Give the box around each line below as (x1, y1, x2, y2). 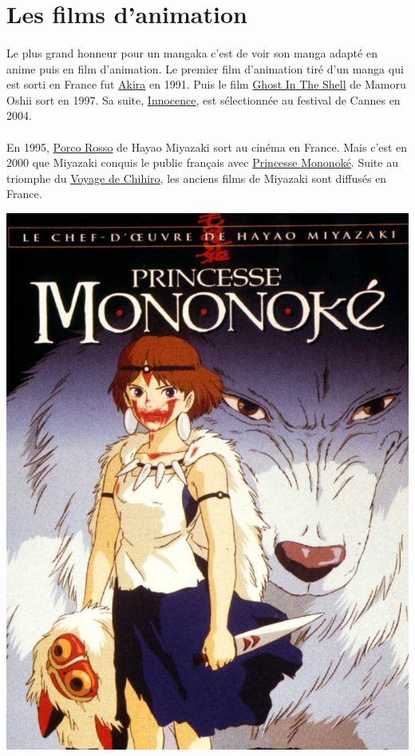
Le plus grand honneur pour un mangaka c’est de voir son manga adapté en (6, 44, 377, 61)
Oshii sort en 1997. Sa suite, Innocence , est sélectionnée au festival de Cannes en (6, 91, 401, 108)
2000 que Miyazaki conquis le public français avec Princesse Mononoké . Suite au (6, 154, 398, 171)
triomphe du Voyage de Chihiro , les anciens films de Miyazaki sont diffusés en (6, 169, 387, 186)
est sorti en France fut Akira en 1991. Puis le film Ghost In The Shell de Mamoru (6, 76, 406, 93)
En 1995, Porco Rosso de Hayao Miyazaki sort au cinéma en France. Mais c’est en (6, 138, 408, 155)
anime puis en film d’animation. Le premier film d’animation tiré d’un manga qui (6, 60, 404, 77)
